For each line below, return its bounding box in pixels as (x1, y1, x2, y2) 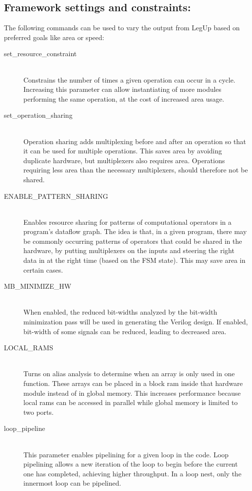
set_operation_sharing (4, 110, 73, 120)
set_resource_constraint (4, 48, 77, 59)
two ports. (23, 406, 54, 417)
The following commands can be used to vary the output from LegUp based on (4, 22, 240, 33)
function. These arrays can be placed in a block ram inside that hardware (23, 378, 243, 388)
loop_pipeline (4, 423, 45, 433)
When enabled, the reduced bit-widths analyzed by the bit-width (23, 307, 217, 317)
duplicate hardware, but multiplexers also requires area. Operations (23, 155, 225, 165)
